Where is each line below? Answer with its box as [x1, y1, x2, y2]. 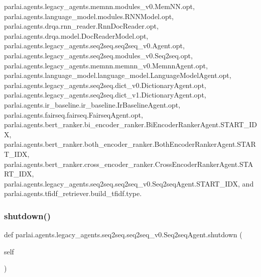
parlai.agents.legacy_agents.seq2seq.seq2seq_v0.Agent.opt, [4, 40, 185, 51]
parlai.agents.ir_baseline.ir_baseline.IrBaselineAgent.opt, [4, 99, 181, 110]
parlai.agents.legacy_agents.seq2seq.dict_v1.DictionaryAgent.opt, [4, 89, 206, 100]
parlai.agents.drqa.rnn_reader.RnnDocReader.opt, [4, 21, 159, 31]
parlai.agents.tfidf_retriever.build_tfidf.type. [4, 188, 142, 199]
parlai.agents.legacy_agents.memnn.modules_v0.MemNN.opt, [4, 1, 195, 11]
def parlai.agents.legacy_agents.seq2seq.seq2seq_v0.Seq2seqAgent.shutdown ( [4, 229, 242, 240]
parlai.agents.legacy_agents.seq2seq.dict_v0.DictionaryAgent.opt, [4, 79, 206, 90]
